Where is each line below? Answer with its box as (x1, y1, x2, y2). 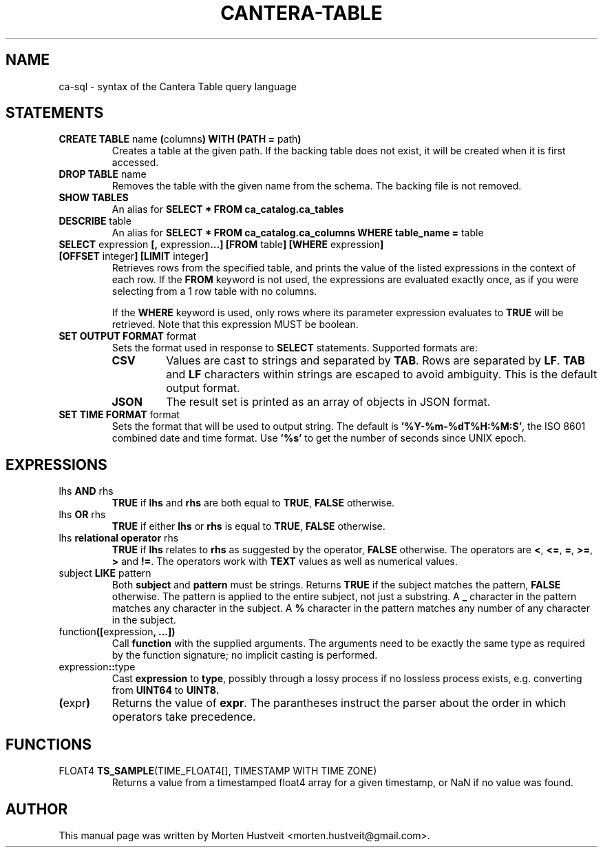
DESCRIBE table (59, 215, 131, 227)
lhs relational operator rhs (59, 532, 179, 544)
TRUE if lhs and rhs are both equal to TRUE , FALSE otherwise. (112, 497, 395, 509)
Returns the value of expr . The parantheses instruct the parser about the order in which (112, 696, 567, 710)
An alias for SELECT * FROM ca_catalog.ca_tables (112, 203, 344, 216)
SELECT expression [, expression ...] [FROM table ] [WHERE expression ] (59, 238, 384, 251)
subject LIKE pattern (59, 567, 151, 579)
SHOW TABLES (59, 192, 129, 204)
